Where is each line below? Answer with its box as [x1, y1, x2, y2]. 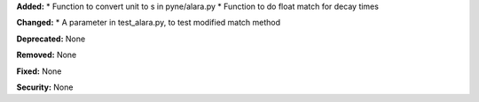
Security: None [16, 82, 74, 92]
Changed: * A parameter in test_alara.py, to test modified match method [16, 18, 281, 28]
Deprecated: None [16, 33, 86, 44]
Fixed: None [16, 66, 62, 76]
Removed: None [16, 49, 77, 61]
